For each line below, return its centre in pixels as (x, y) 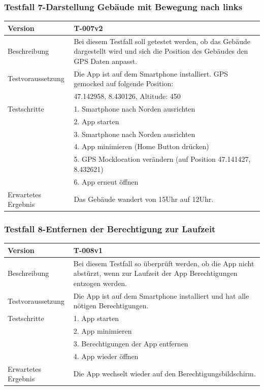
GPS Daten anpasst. (106, 61)
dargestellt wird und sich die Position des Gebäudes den (161, 51)
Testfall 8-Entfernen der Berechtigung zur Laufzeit (110, 229)
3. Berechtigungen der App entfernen (131, 343)
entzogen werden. (100, 283)
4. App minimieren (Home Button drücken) (141, 146)
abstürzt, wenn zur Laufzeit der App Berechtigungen (155, 273)
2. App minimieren (103, 331)
